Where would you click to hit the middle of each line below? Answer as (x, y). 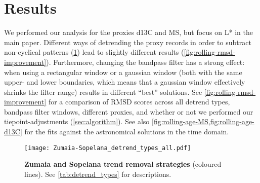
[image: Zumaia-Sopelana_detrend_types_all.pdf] (108, 148)
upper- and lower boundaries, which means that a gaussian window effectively (125, 82)
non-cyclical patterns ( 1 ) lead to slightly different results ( (94, 52)
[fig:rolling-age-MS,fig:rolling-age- (203, 121)
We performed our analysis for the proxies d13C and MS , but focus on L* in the (128, 32)
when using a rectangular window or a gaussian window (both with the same (123, 72)
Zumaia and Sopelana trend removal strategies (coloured (123, 164)
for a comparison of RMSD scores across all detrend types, (139, 102)
